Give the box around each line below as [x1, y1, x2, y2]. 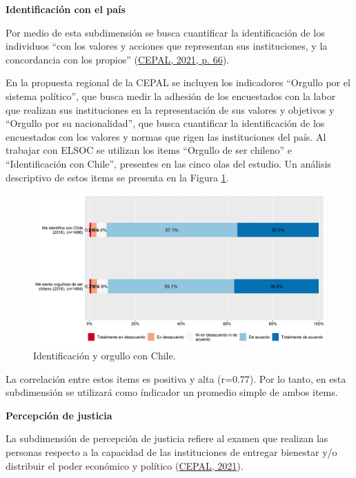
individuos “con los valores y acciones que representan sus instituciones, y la [6, 39, 328, 53]
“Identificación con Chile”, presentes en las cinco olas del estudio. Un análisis [6, 156, 331, 170]
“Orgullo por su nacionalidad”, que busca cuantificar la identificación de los [6, 116, 325, 130]
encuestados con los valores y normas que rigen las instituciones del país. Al [6, 129, 326, 143]
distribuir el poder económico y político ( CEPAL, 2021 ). [6, 458, 244, 472]
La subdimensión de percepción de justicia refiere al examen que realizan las [6, 431, 328, 446]
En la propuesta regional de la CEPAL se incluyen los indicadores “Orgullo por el [6, 75, 350, 90]
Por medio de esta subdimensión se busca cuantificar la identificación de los [6, 25, 325, 39]
